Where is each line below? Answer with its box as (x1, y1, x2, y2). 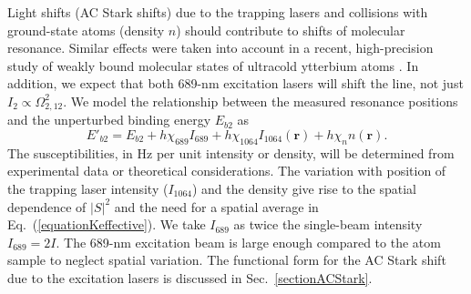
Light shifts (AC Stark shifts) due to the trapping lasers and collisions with (7, 3, 428, 21)
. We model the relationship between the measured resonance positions (63, 91, 458, 110)
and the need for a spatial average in (114, 197, 319, 216)
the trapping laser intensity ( (7, 179, 169, 198)
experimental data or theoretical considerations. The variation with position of (7, 161, 446, 180)
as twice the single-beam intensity (233, 215, 423, 234)
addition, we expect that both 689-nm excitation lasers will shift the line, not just (7, 74, 464, 93)
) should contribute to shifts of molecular (176, 20, 405, 39)
